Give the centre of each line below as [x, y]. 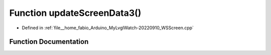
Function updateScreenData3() [75, 13]
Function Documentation [49, 42]
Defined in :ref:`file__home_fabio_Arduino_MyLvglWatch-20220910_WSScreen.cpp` [108, 28]
